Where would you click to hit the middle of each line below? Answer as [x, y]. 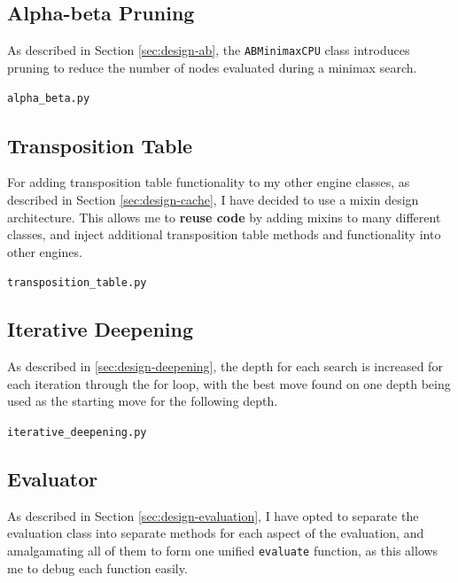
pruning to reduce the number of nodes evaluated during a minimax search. [212, 67]
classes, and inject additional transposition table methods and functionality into [224, 234]
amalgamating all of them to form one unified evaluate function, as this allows [223, 550]
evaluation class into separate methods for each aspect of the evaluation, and [216, 533]
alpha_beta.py [49, 99]
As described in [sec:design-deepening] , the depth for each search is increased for [225, 366]
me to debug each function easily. [97, 567]
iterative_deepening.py [77, 432]
